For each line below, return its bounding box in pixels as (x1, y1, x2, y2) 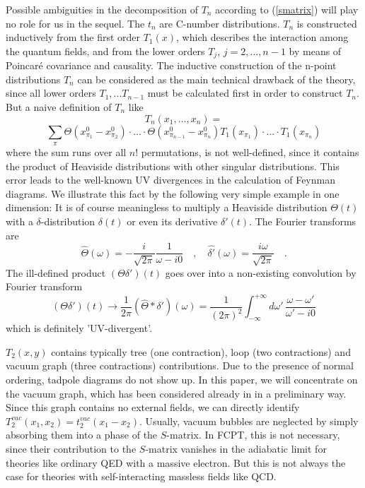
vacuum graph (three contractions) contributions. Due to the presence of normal (6, 358, 354, 373)
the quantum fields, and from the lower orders (6, 43, 205, 58)
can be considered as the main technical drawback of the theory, (77, 71, 356, 86)
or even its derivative (127, 213, 218, 228)
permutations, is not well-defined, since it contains (141, 145, 359, 159)
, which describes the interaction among (176, 30, 349, 44)
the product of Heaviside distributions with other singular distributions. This (6, 158, 340, 173)
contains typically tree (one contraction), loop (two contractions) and (51, 344, 351, 359)
